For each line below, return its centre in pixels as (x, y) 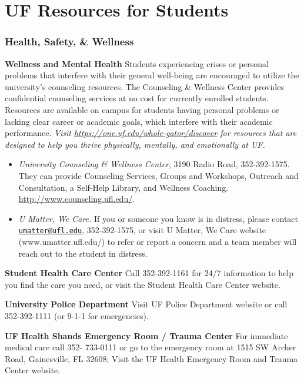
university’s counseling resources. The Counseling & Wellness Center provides (144, 86)
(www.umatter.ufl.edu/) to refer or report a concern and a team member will (158, 241)
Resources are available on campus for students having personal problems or (142, 109)
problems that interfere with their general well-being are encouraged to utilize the (152, 75)
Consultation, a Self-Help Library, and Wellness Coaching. (123, 187)
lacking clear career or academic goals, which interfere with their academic (139, 121)
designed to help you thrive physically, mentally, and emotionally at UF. (135, 144)
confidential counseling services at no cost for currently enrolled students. (137, 98)
